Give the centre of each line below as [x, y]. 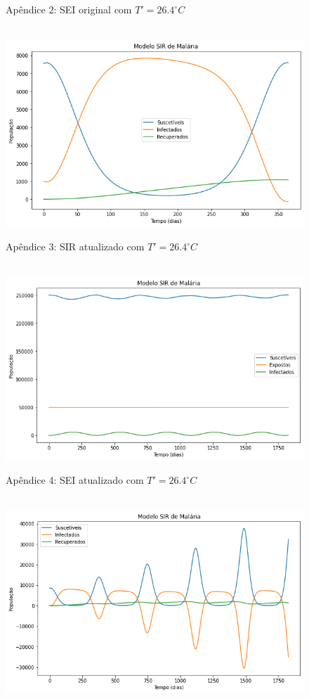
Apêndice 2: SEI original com [69, 9]
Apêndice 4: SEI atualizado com [75, 480]
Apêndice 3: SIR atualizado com [75, 246]
